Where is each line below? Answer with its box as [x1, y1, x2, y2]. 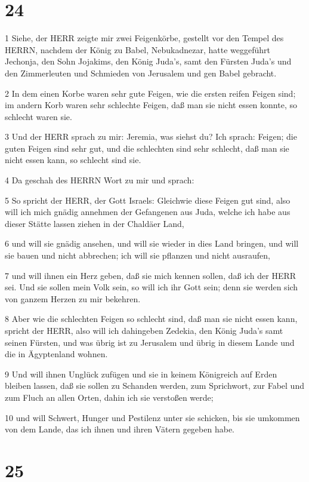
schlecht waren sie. [5, 110, 72, 122]
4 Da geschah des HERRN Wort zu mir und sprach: [5, 174, 194, 186]
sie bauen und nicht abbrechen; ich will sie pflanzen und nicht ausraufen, [5, 249, 270, 262]
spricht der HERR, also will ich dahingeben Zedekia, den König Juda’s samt [5, 324, 283, 336]
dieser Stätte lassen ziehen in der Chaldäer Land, [5, 217, 184, 229]
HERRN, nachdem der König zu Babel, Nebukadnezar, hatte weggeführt [5, 43, 271, 56]
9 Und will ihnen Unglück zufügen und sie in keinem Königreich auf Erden [5, 367, 277, 380]
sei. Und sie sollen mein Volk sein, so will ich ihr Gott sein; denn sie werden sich [5, 281, 298, 293]
